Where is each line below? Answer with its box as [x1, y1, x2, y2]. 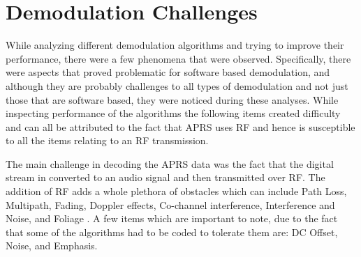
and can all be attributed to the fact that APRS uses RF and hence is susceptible [6, 119, 355, 134]
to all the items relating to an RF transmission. [6, 133, 209, 148]
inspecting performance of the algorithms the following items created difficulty [6, 106, 341, 120]
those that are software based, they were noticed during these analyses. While [6, 92, 339, 107]
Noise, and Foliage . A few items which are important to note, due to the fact [6, 211, 338, 226]
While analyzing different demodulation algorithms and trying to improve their [6, 38, 344, 52]
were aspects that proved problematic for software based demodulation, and [6, 65, 330, 79]
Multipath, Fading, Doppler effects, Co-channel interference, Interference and [6, 197, 335, 212]
